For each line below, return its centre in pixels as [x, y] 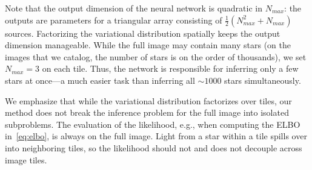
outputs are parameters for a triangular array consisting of [114, 20]
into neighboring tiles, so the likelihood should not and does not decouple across [154, 147]
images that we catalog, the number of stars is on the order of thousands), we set [156, 56]
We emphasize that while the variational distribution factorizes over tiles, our [148, 100]
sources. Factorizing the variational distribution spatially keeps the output [143, 33]
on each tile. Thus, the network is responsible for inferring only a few [170, 68]
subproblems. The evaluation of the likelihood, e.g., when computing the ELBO [153, 124]
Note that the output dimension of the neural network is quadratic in [134, 8]
